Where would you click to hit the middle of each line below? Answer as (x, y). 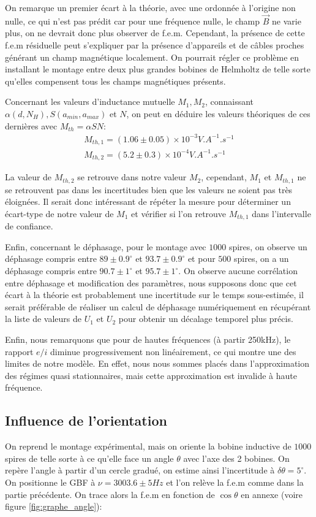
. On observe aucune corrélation (238, 270)
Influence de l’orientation (86, 420)
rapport (19, 351)
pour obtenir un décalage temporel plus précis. (206, 319)
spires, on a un (261, 258)
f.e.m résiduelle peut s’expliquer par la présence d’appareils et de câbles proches (155, 45)
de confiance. (29, 226)
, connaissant (229, 101)
